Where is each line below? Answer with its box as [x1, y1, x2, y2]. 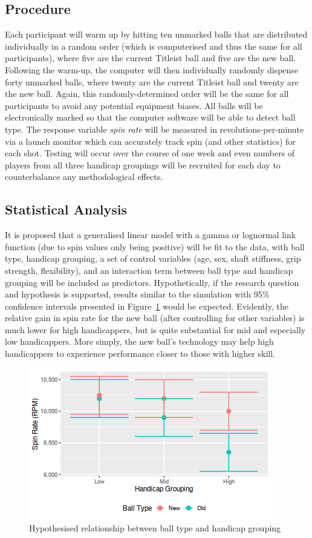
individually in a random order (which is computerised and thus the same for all [5, 39, 302, 52]
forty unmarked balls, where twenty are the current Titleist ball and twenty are [5, 75, 299, 88]
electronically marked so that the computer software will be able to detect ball [5, 111, 296, 124]
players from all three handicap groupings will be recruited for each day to [5, 158, 281, 171]
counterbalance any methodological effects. [5, 170, 163, 183]
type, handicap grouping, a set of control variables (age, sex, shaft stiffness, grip [5, 252, 301, 265]
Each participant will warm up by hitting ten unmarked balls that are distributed [5, 28, 308, 41]
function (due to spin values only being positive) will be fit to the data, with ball [5, 240, 305, 253]
